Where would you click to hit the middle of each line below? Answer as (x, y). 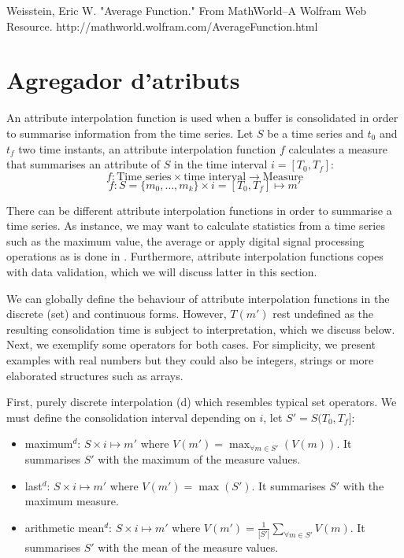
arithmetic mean (65, 527)
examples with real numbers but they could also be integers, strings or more (190, 360)
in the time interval (221, 164)
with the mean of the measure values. (188, 547)
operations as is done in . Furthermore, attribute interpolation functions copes (195, 256)
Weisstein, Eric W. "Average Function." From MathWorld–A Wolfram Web (187, 10)
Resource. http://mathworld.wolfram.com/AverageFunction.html (162, 26)
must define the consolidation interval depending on (131, 417)
